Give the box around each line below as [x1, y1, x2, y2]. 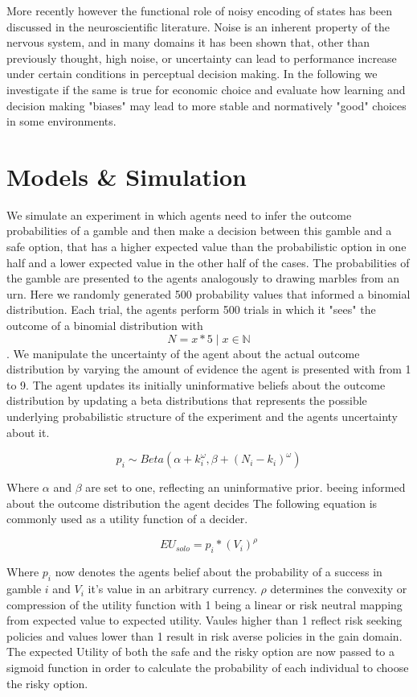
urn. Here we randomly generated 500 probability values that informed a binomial [6, 285, 411, 302]
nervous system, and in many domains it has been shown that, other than [6, 34, 370, 51]
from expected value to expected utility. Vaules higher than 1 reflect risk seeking [6, 612, 403, 629]
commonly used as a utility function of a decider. [6, 510, 248, 527]
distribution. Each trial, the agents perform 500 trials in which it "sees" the [6, 301, 376, 318]
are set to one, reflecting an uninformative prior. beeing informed [85, 479, 406, 496]
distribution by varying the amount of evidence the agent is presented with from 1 [6, 361, 411, 377]
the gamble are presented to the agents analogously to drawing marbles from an [6, 270, 399, 287]
